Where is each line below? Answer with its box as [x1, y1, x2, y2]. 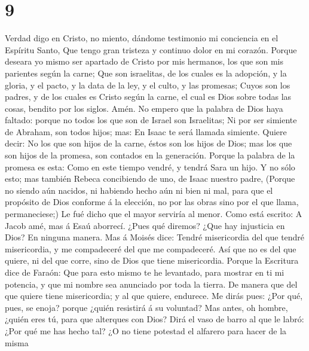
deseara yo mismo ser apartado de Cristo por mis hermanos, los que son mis [5, 55, 283, 68]
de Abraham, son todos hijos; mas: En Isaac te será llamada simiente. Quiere [5, 125, 287, 138]
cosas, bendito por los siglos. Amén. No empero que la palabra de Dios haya [5, 102, 283, 114]
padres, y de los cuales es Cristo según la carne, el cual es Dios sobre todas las [5, 90, 292, 103]
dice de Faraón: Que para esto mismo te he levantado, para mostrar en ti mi [5, 266, 284, 278]
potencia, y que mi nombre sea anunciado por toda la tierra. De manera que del [5, 277, 298, 290]
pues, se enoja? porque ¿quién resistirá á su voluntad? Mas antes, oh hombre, [5, 301, 288, 313]
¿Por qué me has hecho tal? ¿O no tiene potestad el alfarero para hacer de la [5, 324, 287, 337]
